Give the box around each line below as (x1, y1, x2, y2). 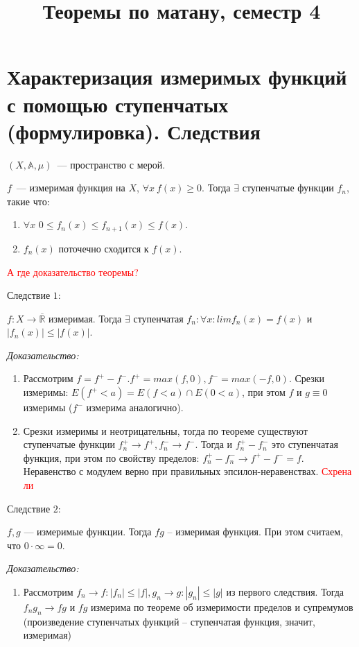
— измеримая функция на (16, 180, 125, 195)
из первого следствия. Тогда (226, 585, 344, 599)
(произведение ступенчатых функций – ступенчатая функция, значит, (23, 614, 315, 628)
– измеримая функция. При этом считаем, (167, 524, 343, 539)
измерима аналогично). (86, 400, 184, 415)
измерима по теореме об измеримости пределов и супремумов (91, 600, 353, 614)
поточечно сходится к (58, 241, 149, 255)
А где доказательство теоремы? (7, 264, 139, 279)
